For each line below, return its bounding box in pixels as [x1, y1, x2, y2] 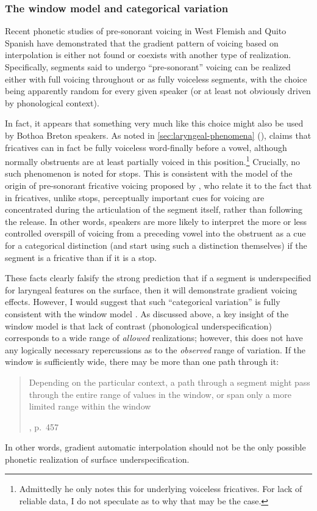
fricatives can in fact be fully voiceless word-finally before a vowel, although [5, 141, 287, 153]
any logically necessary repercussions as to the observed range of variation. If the [5, 343, 306, 356]
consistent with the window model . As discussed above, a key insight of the [5, 307, 289, 320]
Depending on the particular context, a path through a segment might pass [29, 375, 310, 388]
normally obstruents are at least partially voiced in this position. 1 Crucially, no [5, 153, 301, 167]
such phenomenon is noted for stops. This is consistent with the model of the [5, 167, 293, 180]
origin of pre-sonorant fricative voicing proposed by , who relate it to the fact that [5, 179, 312, 191]
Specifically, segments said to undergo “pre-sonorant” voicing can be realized [5, 61, 291, 73]
